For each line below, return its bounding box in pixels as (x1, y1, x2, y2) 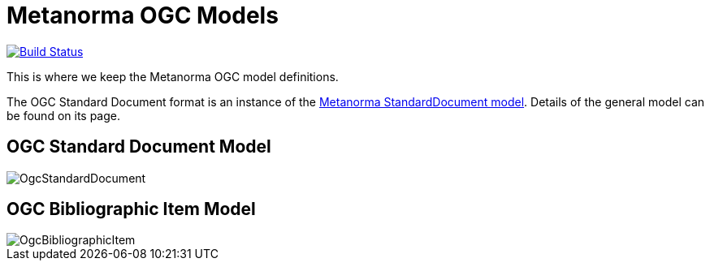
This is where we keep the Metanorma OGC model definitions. (6, 69, 339, 84)
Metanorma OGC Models (6, 2, 279, 29)
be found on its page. (6, 108, 121, 123)
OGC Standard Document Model (6, 136, 271, 157)
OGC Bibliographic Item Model (6, 199, 256, 220)
